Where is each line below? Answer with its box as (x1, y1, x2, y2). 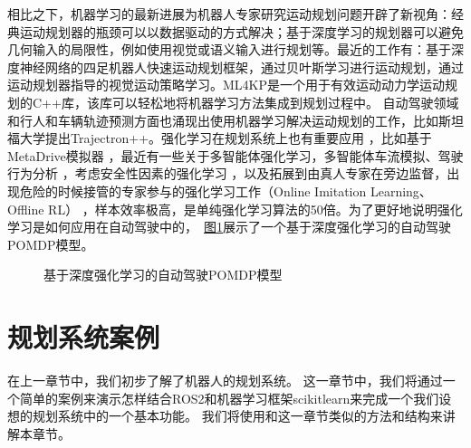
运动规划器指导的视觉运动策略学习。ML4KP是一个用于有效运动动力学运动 (7, 75, 446, 94)
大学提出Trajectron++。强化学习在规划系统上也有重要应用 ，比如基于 (19, 129, 432, 148)
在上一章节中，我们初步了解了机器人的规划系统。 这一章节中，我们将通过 (7, 371, 443, 390)
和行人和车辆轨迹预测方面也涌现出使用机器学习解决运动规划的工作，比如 (7, 110, 438, 129)
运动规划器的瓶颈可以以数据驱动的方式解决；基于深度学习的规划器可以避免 (19, 22, 464, 41)
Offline (7, 199, 44, 218)
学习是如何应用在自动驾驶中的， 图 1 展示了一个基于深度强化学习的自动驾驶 (7, 217, 451, 236)
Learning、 (370, 181, 432, 200)
